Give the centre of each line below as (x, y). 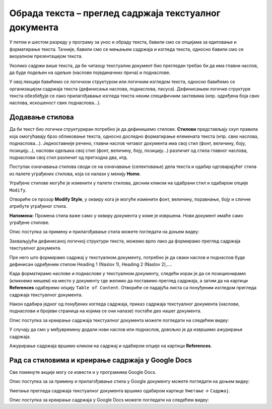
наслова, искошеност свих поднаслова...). (55, 103)
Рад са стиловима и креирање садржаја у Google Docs (101, 360)
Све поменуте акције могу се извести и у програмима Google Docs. (83, 372)
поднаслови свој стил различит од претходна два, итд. (69, 157)
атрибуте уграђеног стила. (38, 206)
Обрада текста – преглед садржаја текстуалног (115, 13)
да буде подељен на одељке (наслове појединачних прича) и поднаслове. (90, 72)
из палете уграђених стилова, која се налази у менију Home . (75, 174)
